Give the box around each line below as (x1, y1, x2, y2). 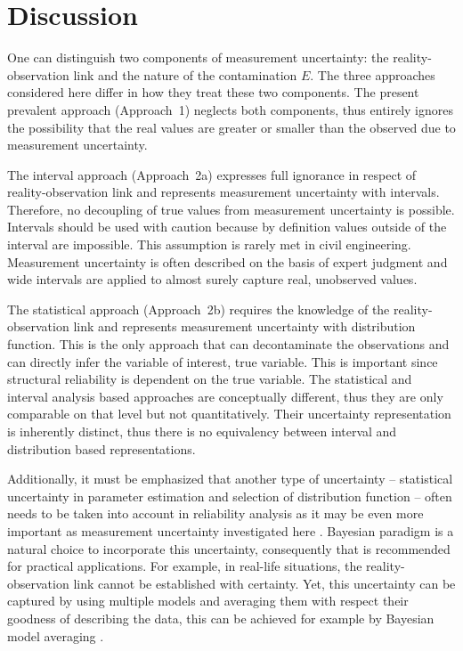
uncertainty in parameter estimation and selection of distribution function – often (7, 486, 452, 505)
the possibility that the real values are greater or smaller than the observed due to (7, 118, 456, 136)
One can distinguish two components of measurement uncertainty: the (7, 48, 389, 67)
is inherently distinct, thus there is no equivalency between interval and (7, 422, 397, 440)
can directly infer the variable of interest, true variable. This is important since (7, 352, 438, 370)
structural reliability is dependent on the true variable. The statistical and (7, 370, 412, 388)
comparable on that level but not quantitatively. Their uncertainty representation (7, 404, 451, 423)
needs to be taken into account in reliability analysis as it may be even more (7, 504, 424, 523)
